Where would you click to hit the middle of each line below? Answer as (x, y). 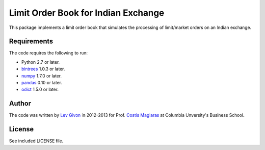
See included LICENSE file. (36, 141)
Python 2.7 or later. (40, 62)
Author (20, 104)
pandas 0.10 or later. (42, 83)
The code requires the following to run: (48, 53)
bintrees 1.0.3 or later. (43, 69)
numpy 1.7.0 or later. (41, 75)
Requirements (31, 41)
